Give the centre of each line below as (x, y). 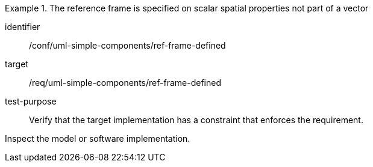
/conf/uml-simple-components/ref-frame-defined (127, 45)
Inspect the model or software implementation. (98, 138)
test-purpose (31, 101)
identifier (23, 27)
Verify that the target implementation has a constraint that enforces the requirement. (196, 120)
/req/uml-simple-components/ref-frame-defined (125, 83)
